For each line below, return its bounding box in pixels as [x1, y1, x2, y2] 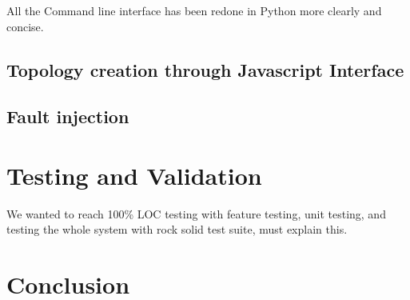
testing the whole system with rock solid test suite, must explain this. [6, 221, 348, 238]
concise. [6, 18, 44, 34]
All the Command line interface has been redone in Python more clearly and [6, 2, 382, 18]
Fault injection [6, 104, 129, 129]
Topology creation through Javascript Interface [6, 57, 404, 82]
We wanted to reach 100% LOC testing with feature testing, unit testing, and [6, 205, 386, 222]
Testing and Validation [6, 158, 262, 191]
